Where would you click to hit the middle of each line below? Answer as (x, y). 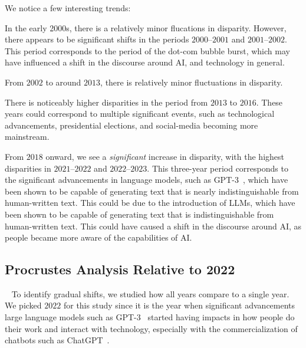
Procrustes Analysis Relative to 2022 (120, 269)
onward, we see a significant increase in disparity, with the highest (165, 156)
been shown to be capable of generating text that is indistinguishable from (139, 214)
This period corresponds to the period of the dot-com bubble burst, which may (147, 50)
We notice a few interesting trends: (68, 8)
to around (63, 82)
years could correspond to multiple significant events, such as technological (140, 114)
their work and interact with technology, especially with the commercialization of (151, 328)
